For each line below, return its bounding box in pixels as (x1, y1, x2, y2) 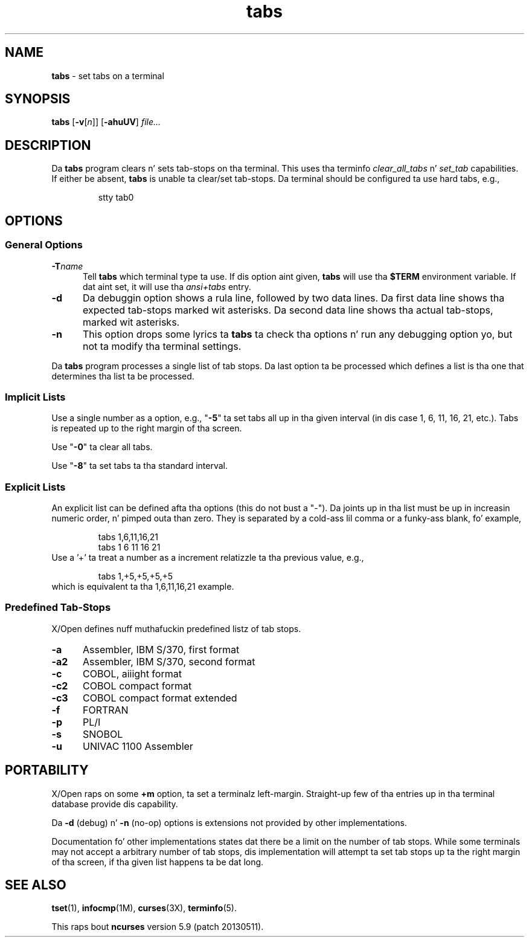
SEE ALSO (5, 877, 66, 893)
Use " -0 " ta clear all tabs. (51, 442, 153, 453)
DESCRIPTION (5, 137, 91, 153)
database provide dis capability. (51, 798, 178, 809)
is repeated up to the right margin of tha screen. (51, 423, 242, 434)
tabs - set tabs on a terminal (51, 70, 164, 81)
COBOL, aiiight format (82, 667, 182, 680)
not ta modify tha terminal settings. (82, 340, 242, 352)
